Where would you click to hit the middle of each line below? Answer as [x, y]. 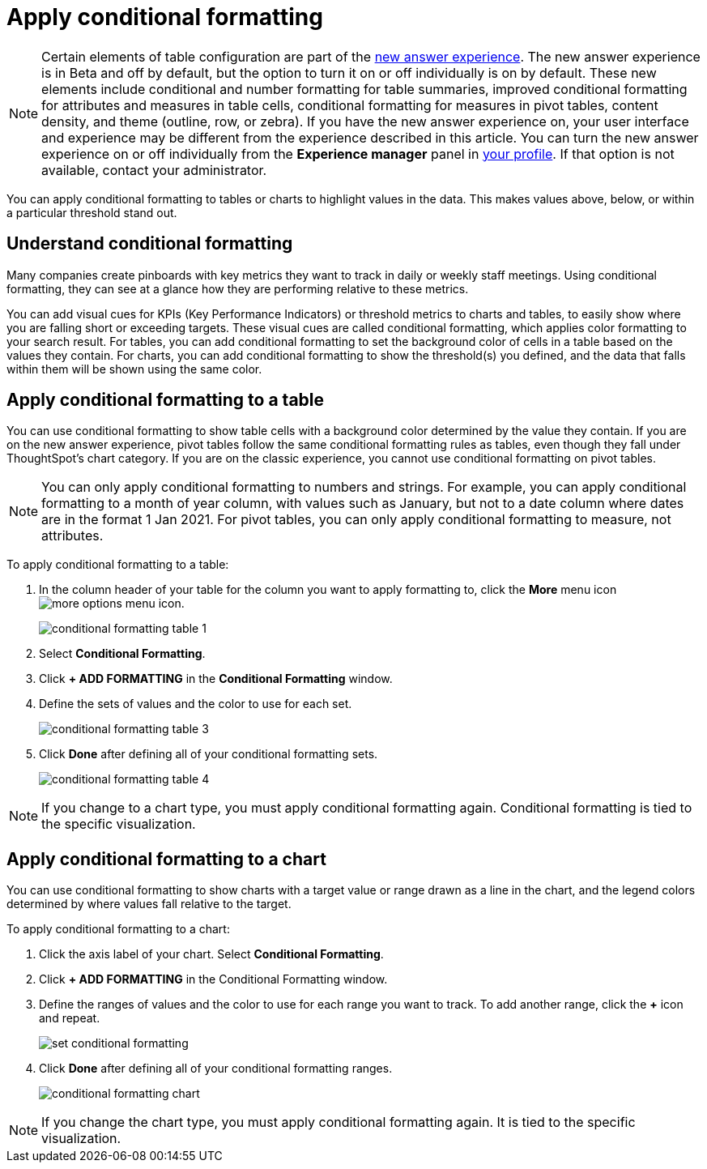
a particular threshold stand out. [92, 212]
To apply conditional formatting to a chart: [118, 929]
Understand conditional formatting [150, 244]
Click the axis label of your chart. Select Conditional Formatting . [211, 954]
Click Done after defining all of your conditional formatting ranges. [216, 1069]
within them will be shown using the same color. [134, 369]
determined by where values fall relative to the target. [149, 904]
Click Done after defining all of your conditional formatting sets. [209, 754]
